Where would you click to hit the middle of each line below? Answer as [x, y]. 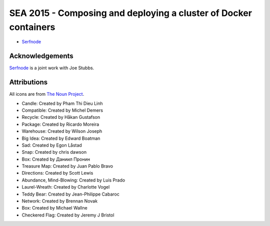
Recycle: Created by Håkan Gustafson [61, 117]
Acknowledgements [41, 56]
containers [32, 27]
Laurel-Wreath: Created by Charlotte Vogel [66, 187]
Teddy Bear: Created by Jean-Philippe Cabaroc [70, 194]
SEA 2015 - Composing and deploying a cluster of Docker [131, 13]
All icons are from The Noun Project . [47, 94]
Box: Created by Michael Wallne [54, 208]
